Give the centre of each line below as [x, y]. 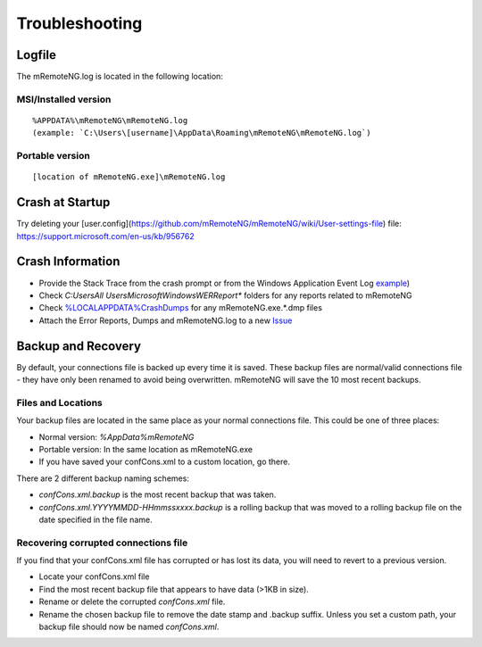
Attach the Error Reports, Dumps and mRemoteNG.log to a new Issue [166, 320]
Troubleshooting [79, 23]
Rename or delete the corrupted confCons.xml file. [132, 601]
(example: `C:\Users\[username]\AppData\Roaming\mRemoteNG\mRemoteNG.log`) [202, 133]
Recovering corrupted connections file [102, 543]
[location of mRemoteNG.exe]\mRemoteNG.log [129, 177]
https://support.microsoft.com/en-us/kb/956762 [106, 236]
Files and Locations [59, 402]
